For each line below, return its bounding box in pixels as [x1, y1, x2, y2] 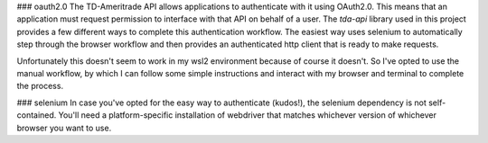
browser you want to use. [16, 122, 112, 133]
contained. [16, 110, 57, 121]
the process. [16, 81, 63, 92]
